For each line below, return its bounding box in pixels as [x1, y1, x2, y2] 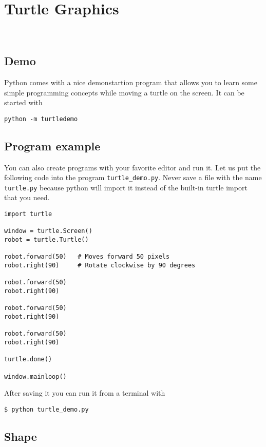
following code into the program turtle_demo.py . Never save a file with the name [4, 172, 262, 183]
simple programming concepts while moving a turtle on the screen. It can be [4, 87, 244, 98]
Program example [4, 138, 101, 153]
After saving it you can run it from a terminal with [4, 387, 165, 398]
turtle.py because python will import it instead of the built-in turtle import [4, 182, 248, 192]
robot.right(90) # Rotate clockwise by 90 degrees [4, 262, 196, 269]
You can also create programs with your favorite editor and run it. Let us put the [4, 162, 261, 172]
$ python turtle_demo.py [4, 405, 89, 413]
